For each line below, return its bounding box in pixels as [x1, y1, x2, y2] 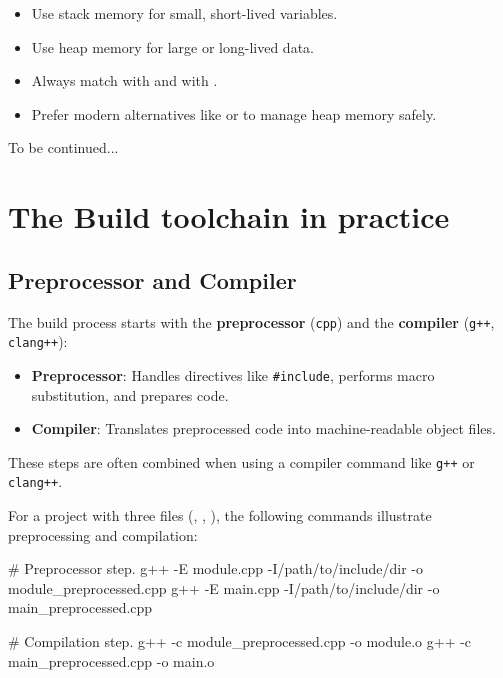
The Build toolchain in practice [8, 196, 450, 237]
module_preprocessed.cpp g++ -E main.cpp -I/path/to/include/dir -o [8, 577, 440, 598]
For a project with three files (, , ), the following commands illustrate [8, 505, 432, 526]
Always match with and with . [31, 70, 218, 91]
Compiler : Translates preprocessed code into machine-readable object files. [31, 418, 496, 439]
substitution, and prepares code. [31, 384, 229, 405]
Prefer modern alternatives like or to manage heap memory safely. [31, 103, 437, 124]
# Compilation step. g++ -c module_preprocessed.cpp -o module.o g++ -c [8, 630, 472, 651]
